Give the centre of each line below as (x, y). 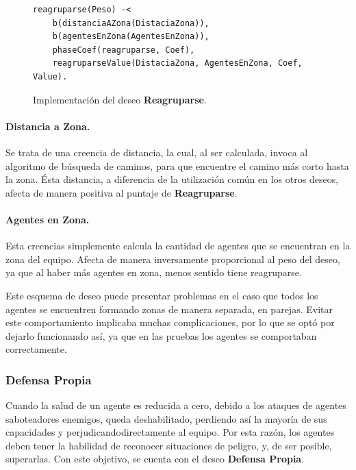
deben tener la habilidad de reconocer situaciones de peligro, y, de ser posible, (169, 445)
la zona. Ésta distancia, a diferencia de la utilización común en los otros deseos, (172, 179)
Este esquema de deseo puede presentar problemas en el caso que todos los (162, 295)
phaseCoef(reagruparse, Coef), (124, 50)
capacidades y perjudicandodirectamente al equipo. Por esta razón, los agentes (170, 432)
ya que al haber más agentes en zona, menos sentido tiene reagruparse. (154, 272)
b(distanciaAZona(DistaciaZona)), (131, 23)
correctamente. (36, 349)
